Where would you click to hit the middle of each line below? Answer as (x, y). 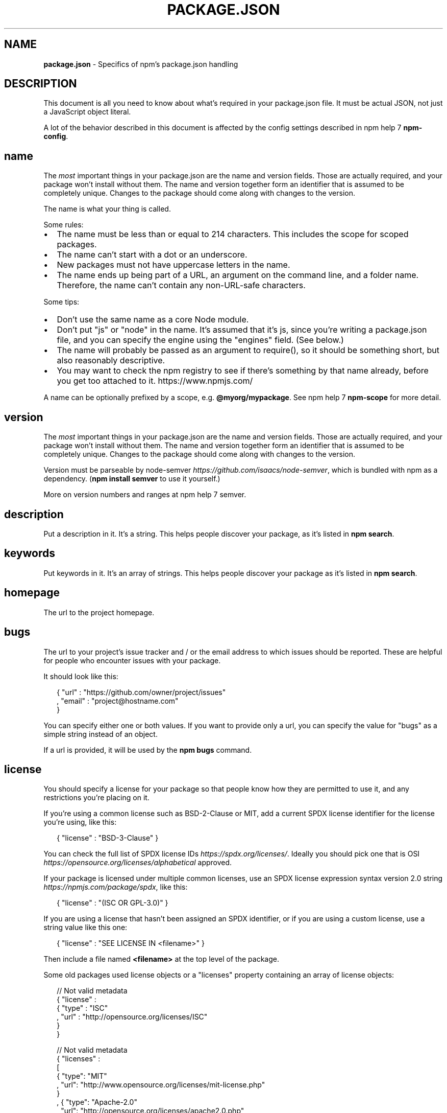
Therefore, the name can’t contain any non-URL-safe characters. (181, 285)
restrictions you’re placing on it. (96, 798)
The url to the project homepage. (99, 612)
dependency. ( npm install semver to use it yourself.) (132, 479)
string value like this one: (85, 927)
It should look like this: (81, 676)
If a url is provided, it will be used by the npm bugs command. (148, 750)
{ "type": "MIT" (82, 1076)
